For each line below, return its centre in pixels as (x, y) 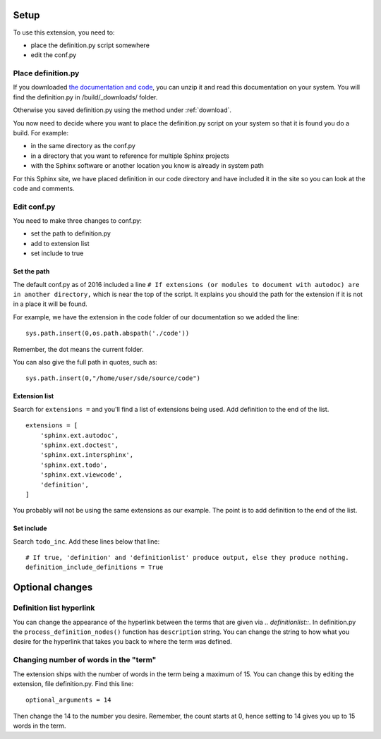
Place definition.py (46, 73)
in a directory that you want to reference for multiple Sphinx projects (130, 156)
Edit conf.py (34, 207)
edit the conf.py (54, 55)
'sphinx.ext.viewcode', (81, 475)
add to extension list (60, 243)
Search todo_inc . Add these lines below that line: (86, 541)
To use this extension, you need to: (64, 32)
